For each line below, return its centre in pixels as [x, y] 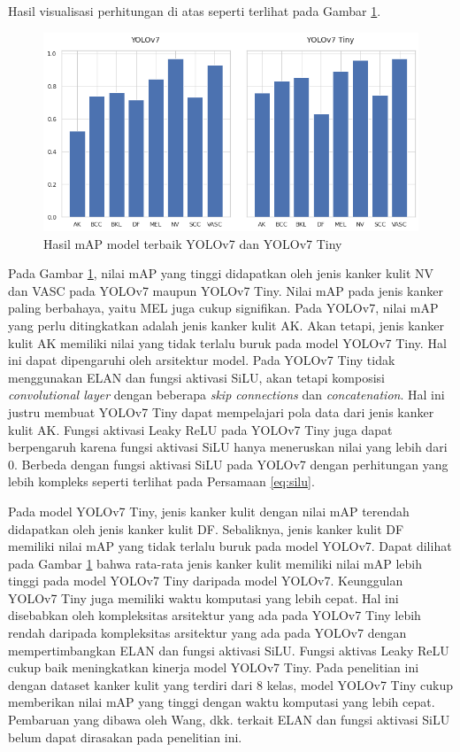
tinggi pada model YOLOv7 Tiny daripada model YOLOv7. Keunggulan [206, 581]
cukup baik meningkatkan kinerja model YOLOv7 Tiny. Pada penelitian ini [214, 667]
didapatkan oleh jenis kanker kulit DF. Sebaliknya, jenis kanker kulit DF [206, 528]
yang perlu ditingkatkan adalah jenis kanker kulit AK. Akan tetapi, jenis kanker [226, 325]
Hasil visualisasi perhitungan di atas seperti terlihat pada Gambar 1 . [195, 11]
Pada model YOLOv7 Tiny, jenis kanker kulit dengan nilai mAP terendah [209, 511]
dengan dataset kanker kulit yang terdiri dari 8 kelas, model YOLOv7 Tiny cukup [230, 684]
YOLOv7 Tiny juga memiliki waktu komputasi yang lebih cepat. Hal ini [203, 597]
